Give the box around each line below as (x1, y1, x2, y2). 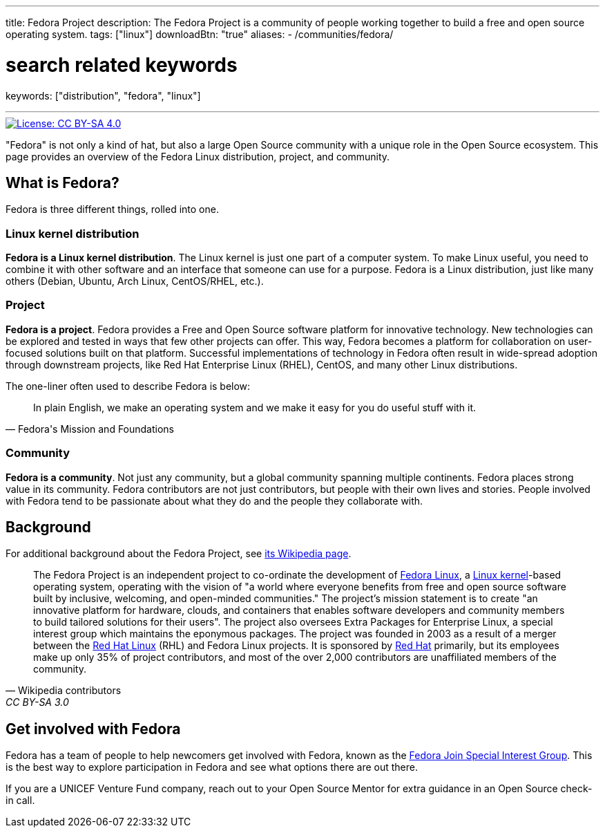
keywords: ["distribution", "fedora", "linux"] (6, 89, 201, 102)
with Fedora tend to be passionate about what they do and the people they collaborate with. (6, 494, 423, 507)
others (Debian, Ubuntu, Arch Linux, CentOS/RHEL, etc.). (6, 275, 264, 288)
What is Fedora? (6, 174, 119, 191)
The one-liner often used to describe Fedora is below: (6, 380, 251, 392)
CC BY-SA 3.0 (6, 696, 69, 709)
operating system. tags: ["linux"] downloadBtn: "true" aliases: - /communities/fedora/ (6, 28, 394, 40)
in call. (6, 794, 35, 807)
